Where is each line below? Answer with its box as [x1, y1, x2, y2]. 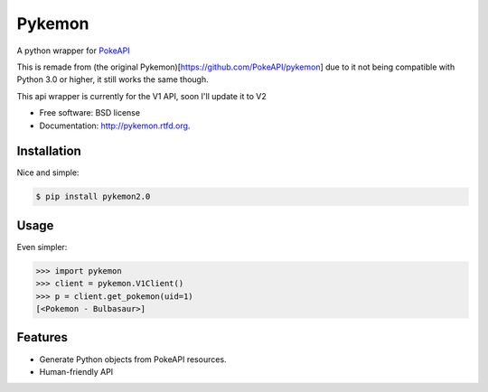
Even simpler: [16, 241, 68, 252]
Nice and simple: [16, 167, 80, 178]
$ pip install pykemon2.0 [35, 191, 151, 202]
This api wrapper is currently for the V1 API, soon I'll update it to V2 [16, 90, 267, 101]
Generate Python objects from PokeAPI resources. [39, 353, 227, 365]
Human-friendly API [39, 366, 114, 377]
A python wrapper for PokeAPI [16, 45, 130, 56]
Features [16, 330, 68, 345]
